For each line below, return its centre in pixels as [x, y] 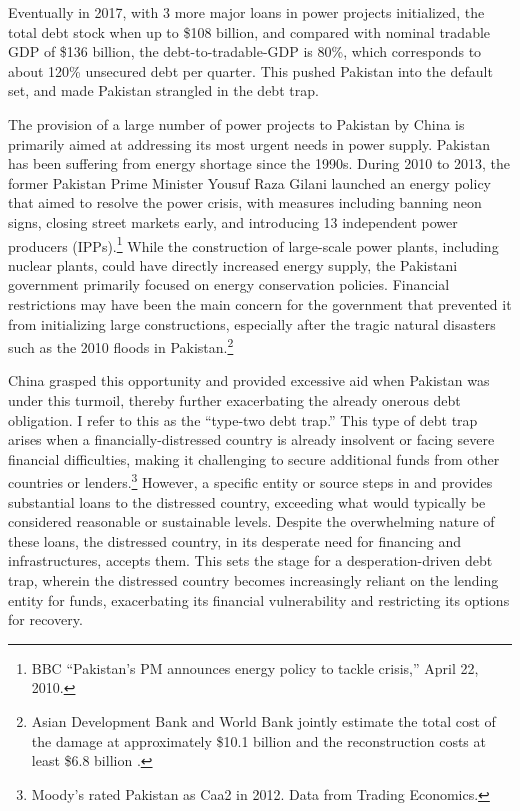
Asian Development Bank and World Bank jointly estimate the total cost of [263, 720]
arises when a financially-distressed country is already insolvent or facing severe [251, 439]
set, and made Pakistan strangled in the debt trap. [163, 90]
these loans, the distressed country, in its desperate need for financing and [234, 540]
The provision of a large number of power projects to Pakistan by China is [236, 123]
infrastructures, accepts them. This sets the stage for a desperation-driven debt [250, 560]
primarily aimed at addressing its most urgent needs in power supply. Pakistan [249, 143]
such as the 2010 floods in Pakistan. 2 [121, 345]
